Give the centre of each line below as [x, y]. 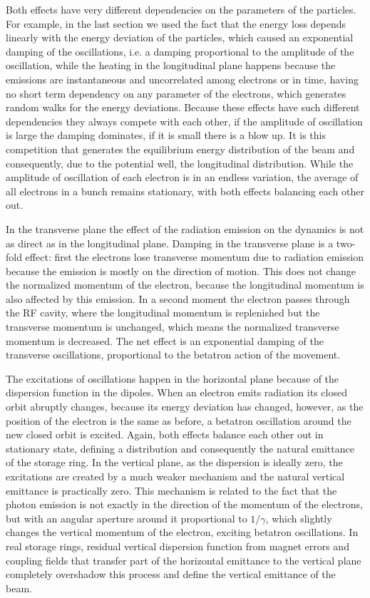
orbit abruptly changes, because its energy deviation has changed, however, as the [185, 407]
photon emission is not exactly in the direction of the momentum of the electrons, [184, 504]
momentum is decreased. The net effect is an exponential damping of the [165, 340]
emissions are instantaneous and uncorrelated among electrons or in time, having [182, 79]
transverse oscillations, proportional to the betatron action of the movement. [173, 355]
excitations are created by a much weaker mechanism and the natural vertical [175, 476]
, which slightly [299, 518]
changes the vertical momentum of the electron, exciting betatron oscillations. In [182, 532]
